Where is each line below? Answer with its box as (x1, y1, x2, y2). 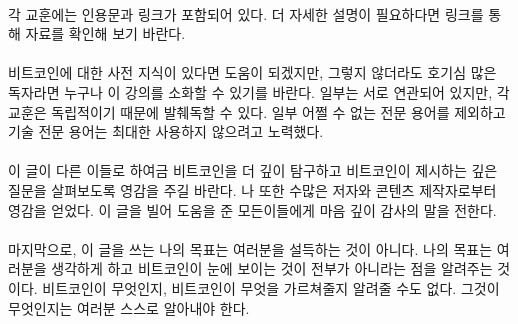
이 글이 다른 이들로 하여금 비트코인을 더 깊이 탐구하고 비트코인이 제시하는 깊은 (8, 160, 498, 181)
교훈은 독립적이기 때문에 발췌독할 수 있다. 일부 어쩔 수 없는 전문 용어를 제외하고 (8, 101, 506, 122)
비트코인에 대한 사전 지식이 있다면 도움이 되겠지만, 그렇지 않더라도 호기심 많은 (8, 62, 497, 83)
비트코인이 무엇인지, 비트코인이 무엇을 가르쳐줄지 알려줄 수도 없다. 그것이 (42, 277, 500, 298)
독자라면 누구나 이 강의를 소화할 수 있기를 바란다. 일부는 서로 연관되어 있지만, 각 (8, 81, 510, 102)
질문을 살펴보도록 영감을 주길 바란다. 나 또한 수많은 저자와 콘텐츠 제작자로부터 (8, 179, 497, 200)
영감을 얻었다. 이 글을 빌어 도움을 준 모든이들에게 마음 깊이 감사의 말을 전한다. (8, 199, 497, 220)
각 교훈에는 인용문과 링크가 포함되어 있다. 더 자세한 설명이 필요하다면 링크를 (8, 3, 484, 24)
